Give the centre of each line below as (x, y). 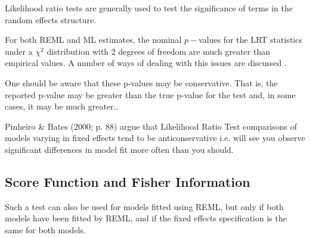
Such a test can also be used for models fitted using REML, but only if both (144, 206)
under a (19, 51)
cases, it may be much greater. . (62, 106)
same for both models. (45, 229)
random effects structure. (51, 19)
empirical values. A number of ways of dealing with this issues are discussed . (146, 63)
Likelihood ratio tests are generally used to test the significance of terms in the (149, 8)
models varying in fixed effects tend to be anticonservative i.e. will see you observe (155, 138)
